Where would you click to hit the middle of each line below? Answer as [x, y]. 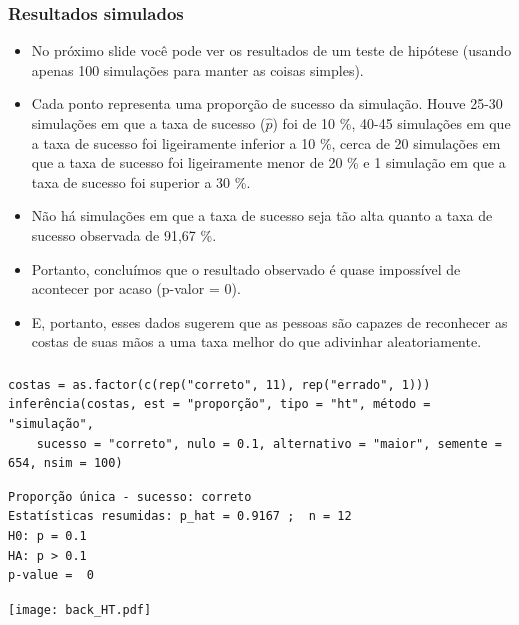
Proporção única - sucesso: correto [130, 496]
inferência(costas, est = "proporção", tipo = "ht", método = [219, 404]
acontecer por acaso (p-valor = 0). [136, 288]
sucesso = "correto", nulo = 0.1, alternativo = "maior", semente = [269, 443]
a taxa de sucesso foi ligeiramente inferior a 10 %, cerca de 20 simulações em [266, 142]
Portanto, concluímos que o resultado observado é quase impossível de [246, 268]
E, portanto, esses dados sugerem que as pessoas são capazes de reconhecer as [269, 321]
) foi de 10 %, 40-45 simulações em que [391, 123]
